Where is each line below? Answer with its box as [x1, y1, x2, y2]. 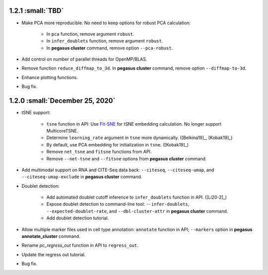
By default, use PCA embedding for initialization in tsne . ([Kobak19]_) [46, 141, 189, 147]
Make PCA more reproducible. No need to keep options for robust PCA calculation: [21, 20, 191, 26]
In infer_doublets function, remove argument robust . [46, 38, 163, 44]
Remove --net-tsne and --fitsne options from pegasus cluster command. [46, 155, 207, 161]
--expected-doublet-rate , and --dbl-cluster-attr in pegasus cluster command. [46, 208, 228, 214]
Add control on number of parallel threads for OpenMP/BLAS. [21, 56, 147, 62]
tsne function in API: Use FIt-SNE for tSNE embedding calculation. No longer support [46, 121, 222, 127]
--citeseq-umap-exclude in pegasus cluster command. [21, 174, 142, 180]
